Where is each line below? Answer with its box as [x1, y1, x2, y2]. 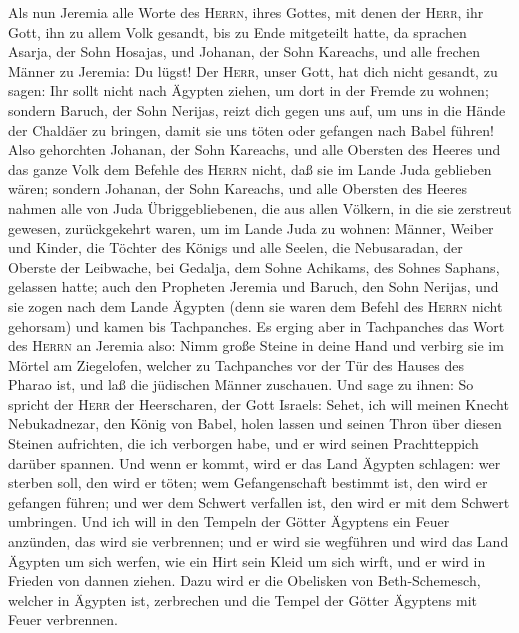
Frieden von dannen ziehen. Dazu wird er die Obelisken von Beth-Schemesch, [8, 570, 481, 591]
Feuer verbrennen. [8, 609, 118, 630]
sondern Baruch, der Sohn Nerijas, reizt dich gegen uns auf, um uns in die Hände [8, 99, 506, 120]
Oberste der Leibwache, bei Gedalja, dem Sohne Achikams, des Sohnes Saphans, [8, 256, 500, 277]
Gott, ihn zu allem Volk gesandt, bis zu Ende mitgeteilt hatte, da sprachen [8, 21, 467, 42]
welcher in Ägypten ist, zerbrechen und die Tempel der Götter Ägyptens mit [8, 589, 478, 610]
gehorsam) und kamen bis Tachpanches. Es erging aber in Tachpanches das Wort [8, 315, 505, 336]
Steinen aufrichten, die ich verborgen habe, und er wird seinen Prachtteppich [8, 433, 479, 454]
